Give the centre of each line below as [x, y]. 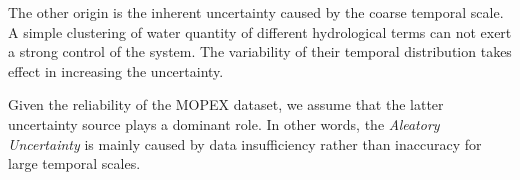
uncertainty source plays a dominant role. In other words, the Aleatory [224, 123]
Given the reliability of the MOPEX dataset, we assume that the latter [226, 104]
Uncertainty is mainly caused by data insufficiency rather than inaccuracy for [245, 143]
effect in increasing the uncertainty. [116, 70]
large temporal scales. [74, 163]
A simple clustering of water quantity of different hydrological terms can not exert [260, 31]
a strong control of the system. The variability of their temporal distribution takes [260, 51]
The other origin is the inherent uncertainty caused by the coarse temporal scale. [256, 12]
